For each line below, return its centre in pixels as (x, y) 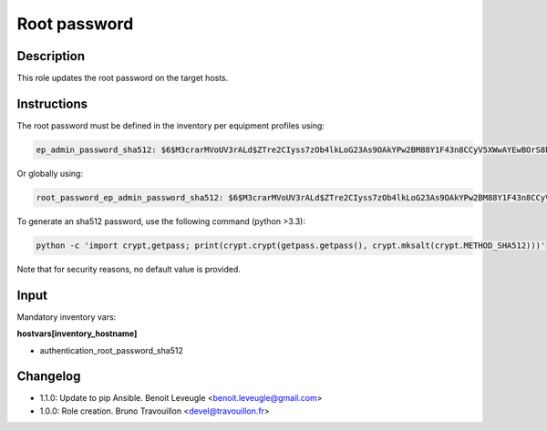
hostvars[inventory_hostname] (77, 334)
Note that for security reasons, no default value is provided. (129, 269)
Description (51, 56)
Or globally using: (50, 173)
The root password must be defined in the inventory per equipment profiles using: (171, 125)
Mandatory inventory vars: (67, 317)
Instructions (52, 103)
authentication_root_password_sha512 (112, 350)
